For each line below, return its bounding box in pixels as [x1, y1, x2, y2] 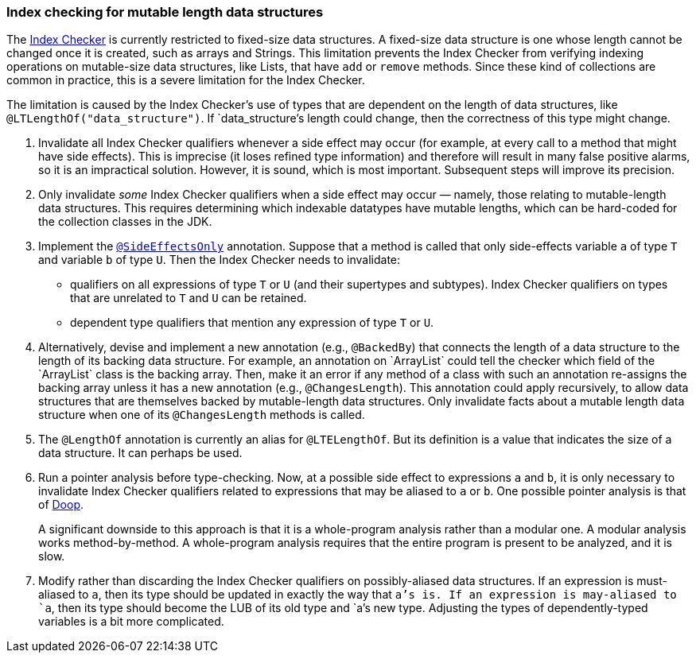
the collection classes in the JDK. [38, 215, 212, 229]
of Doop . [38, 498, 84, 512]
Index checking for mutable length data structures [6, 4, 324, 20]
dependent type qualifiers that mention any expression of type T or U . [70, 316, 434, 330]
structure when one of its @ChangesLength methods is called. [38, 408, 365, 422]
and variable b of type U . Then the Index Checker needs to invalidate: [38, 253, 401, 267]
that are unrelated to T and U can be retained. [70, 291, 307, 305]
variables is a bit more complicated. [38, 614, 224, 629]
